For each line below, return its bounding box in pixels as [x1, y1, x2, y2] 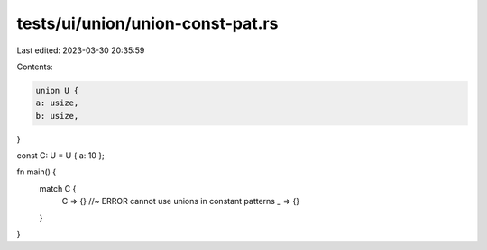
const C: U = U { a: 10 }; [16, 150, 106, 161]
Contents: [16, 61, 53, 72]
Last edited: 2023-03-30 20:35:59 [16, 45, 145, 56]
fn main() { [16, 166, 57, 177]
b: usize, [35, 111, 79, 121]
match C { [39, 183, 77, 193]
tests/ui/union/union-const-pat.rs [16, 13, 279, 33]
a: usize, [35, 98, 79, 108]
